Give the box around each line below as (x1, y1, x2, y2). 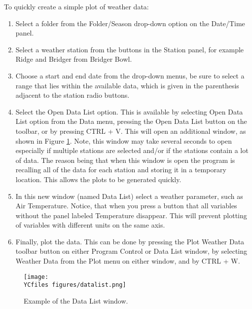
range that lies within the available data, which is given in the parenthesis (15, 80, 239, 90)
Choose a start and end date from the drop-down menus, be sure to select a (15, 70, 245, 80)
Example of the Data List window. (24, 295, 128, 306)
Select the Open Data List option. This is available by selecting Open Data (15, 106, 243, 116)
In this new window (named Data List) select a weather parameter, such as (15, 191, 243, 201)
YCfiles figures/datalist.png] (24, 281, 126, 289)
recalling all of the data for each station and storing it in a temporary (15, 164, 226, 175)
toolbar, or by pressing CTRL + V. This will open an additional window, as (15, 125, 246, 136)
